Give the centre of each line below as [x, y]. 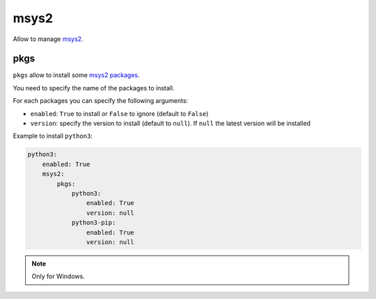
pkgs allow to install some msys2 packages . [76, 75]
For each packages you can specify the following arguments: [100, 101]
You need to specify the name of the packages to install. [94, 88]
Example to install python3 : [53, 136]
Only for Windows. [58, 276]
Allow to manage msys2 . [48, 39]
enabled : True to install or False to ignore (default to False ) [119, 113]
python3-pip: [94, 223]
